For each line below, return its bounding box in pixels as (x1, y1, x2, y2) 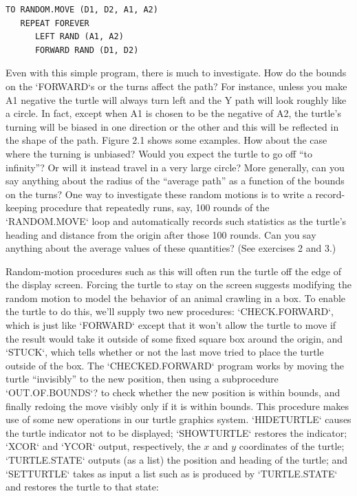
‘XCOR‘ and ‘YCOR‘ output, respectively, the (6, 439, 201, 453)
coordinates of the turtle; (239, 439, 345, 453)
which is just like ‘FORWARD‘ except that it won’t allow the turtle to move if (6, 318, 336, 332)
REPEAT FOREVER (20, 18, 89, 28)
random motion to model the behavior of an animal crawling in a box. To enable (6, 290, 346, 305)
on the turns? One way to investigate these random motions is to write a (6, 186, 312, 201)
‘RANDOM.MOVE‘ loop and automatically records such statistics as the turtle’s (6, 213, 347, 228)
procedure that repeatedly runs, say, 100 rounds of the (40, 200, 270, 215)
